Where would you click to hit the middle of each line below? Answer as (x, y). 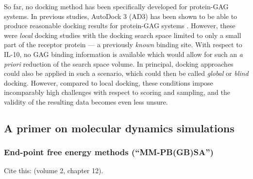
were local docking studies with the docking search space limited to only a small (123, 35)
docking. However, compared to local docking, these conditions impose (109, 82)
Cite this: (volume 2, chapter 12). (54, 170)
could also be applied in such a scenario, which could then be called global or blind (126, 73)
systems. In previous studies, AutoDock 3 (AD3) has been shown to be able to (121, 16)
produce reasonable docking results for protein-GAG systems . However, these (120, 26)
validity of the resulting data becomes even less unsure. (86, 101)
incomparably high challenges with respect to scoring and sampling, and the (117, 92)
